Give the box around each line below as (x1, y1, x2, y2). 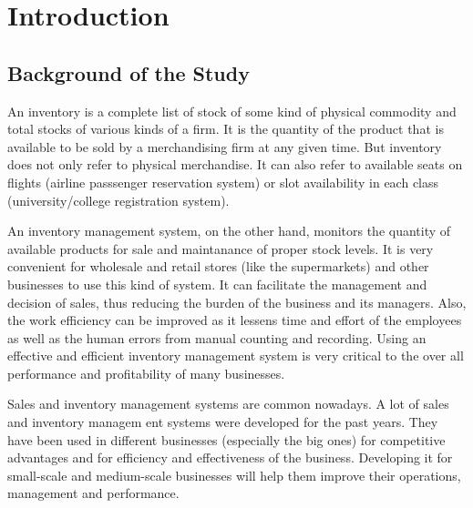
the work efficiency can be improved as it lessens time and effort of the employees (7, 310, 462, 330)
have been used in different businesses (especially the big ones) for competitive (7, 430, 446, 449)
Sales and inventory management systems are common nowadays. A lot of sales (7, 394, 449, 413)
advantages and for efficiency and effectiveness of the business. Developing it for (7, 448, 453, 467)
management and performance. (7, 483, 180, 503)
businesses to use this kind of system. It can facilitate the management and (7, 274, 427, 293)
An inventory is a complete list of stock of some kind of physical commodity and (7, 101, 457, 120)
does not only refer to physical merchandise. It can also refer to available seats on (7, 155, 463, 174)
